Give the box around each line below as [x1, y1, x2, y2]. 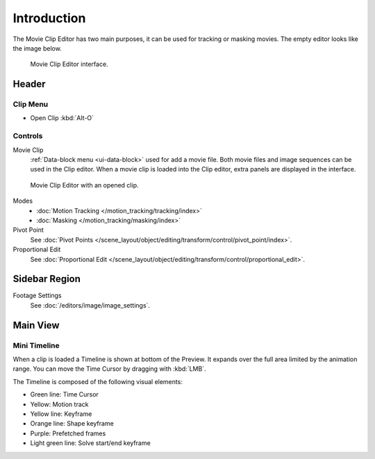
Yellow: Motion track [30, 400, 89, 408]
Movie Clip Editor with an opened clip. [30, 181, 139, 189]
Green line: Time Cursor [30, 390, 99, 399]
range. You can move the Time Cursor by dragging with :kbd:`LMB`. [12, 365, 206, 373]
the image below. [12, 44, 62, 52]
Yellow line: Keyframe [30, 410, 92, 418]
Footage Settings [12, 292, 62, 300]
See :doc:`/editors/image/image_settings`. [30, 301, 151, 309]
